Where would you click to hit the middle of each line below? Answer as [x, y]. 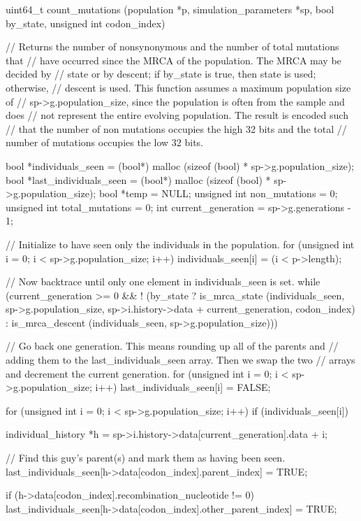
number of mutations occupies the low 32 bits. [104, 142]
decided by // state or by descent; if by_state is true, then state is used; [161, 74]
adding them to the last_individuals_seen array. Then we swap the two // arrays [180, 360]
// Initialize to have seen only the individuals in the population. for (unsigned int [180, 244]
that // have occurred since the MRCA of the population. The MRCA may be [174, 60]
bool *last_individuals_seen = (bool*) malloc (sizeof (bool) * [138, 179]
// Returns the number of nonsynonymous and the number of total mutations [172, 47]
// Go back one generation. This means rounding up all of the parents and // [172, 346]
